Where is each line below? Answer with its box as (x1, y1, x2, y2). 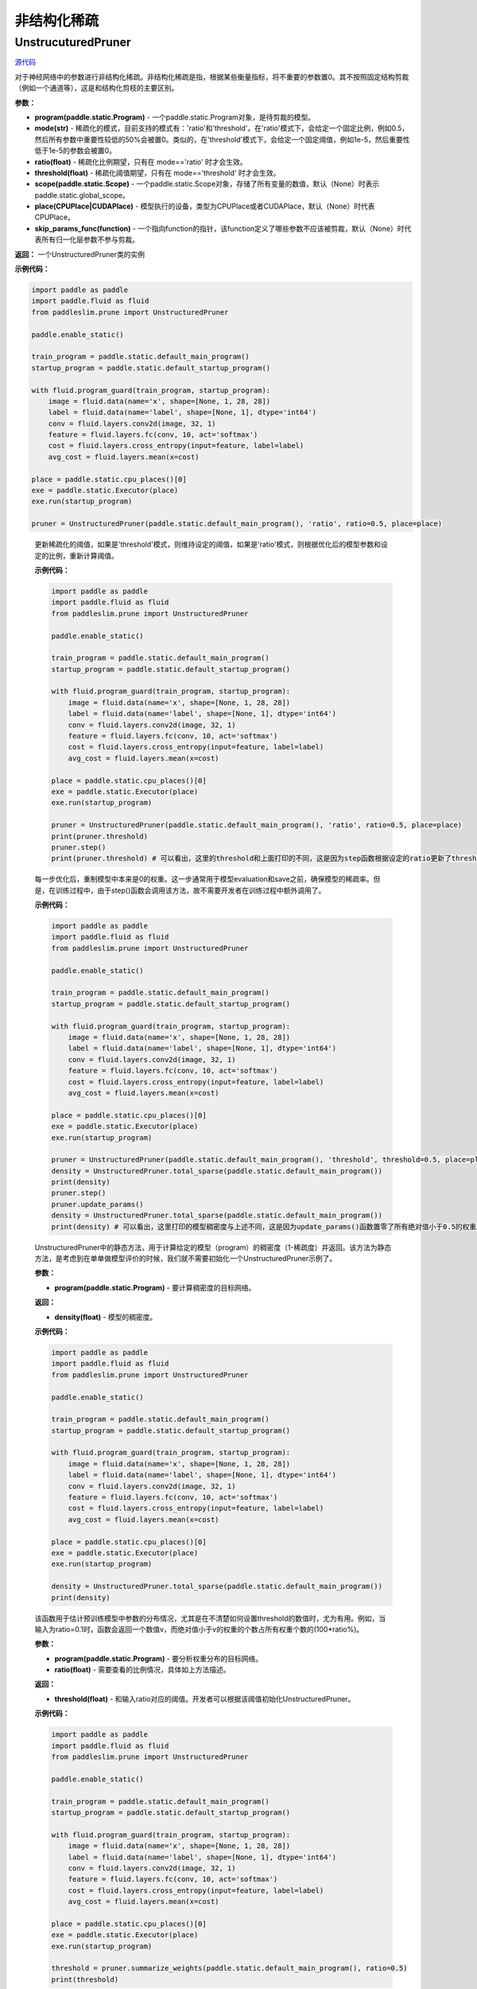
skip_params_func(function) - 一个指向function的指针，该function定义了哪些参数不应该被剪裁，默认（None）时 (34, 224, 405, 233)
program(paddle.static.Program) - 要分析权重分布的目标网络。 (54, 1653, 262, 1663)
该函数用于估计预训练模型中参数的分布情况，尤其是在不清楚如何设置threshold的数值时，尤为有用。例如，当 (34, 1613, 386, 1623)
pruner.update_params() (51, 1200, 145, 1209)
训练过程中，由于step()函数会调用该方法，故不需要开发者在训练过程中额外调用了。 (55, 886, 326, 895)
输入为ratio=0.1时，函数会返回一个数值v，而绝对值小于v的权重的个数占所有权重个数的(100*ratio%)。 (34, 1624, 364, 1634)
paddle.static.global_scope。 (34, 190, 130, 200)
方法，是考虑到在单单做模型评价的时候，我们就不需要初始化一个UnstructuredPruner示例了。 (34, 1254, 337, 1263)
